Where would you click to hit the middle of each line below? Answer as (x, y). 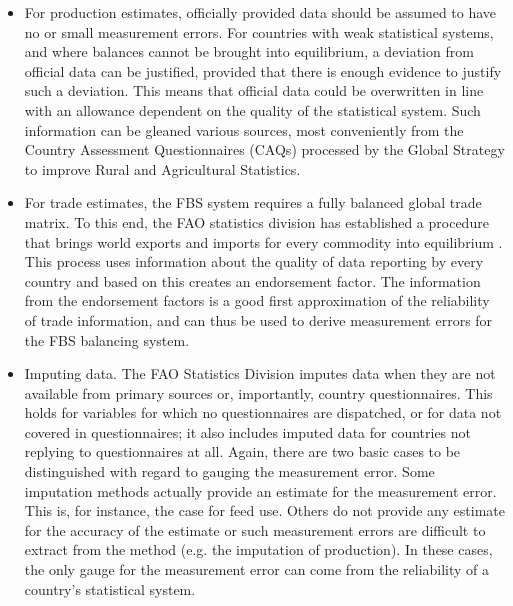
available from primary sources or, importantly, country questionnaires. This (258, 392)
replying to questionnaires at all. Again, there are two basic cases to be (242, 451)
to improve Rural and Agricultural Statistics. (162, 168)
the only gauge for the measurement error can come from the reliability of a (257, 569)
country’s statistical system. (110, 588)
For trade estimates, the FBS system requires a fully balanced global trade (253, 202)
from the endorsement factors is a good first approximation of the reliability (257, 300)
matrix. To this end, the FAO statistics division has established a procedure (256, 221)
